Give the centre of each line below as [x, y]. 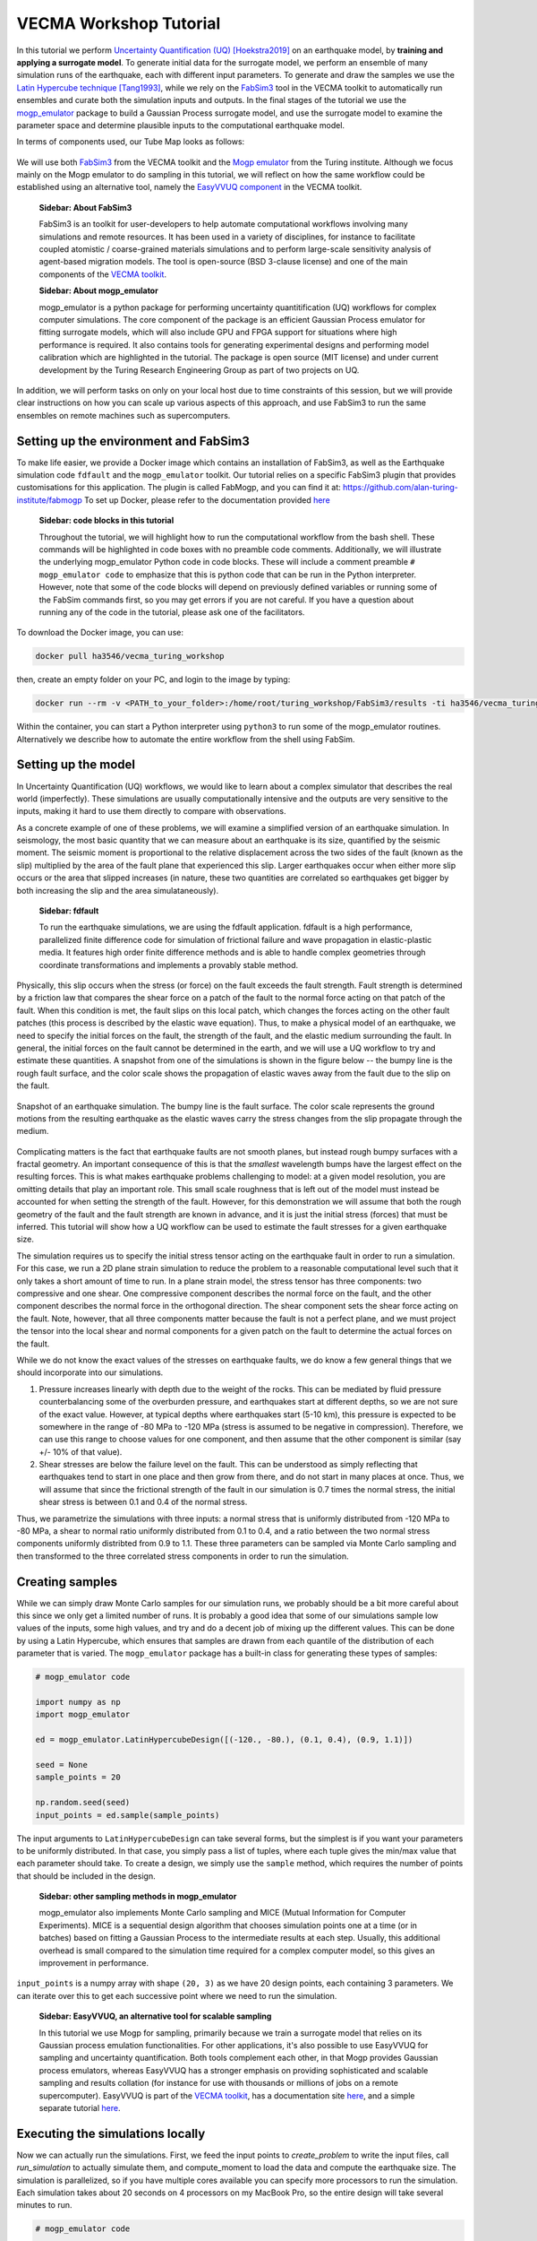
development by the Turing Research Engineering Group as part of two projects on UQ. [199, 370]
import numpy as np [78, 1702]
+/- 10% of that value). [81, 1451]
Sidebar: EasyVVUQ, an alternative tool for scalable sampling [155, 2016]
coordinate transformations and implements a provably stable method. [169, 965]
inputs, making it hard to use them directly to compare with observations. [151, 811]
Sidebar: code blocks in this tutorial [107, 521]
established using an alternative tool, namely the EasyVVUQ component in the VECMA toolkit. [189, 187]
